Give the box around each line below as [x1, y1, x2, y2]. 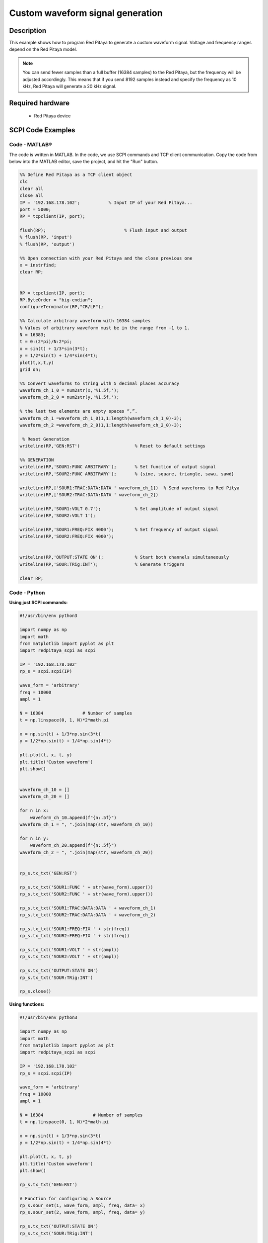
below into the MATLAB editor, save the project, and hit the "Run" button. [9, 158, 158, 164]
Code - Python [9, 589, 45, 596]
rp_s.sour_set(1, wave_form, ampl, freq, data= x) [19, 1202, 146, 1208]
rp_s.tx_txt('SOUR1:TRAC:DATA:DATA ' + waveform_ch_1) [19, 905, 156, 911]
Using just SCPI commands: [9, 600, 68, 606]
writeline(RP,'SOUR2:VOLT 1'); [19, 513, 96, 519]
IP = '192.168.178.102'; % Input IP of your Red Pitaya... [19, 199, 193, 205]
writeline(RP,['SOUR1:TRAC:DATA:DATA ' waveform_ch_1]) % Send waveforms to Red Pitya [19, 485, 240, 491]
